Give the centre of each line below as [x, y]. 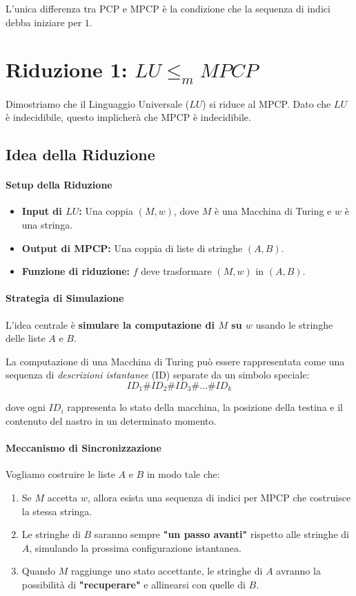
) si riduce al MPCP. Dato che [267, 103]
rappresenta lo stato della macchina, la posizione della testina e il [205, 407]
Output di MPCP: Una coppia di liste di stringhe [132, 248]
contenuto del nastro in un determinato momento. [111, 421]
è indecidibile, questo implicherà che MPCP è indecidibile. [128, 117]
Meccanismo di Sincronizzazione [83, 448]
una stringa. [47, 225]
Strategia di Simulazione [65, 298]
